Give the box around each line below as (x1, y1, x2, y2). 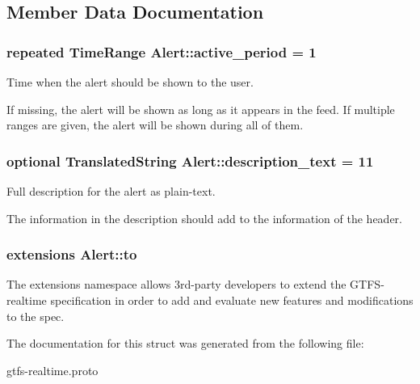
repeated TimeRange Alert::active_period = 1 (6, 41, 317, 61)
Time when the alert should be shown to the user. (6, 74, 254, 90)
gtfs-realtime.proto (6, 361, 99, 378)
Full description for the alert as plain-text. (6, 183, 216, 199)
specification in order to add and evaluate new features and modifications (50, 292, 414, 308)
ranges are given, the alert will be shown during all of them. (6, 116, 304, 133)
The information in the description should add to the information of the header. (6, 209, 402, 226)
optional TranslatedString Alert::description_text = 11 (6, 150, 374, 171)
